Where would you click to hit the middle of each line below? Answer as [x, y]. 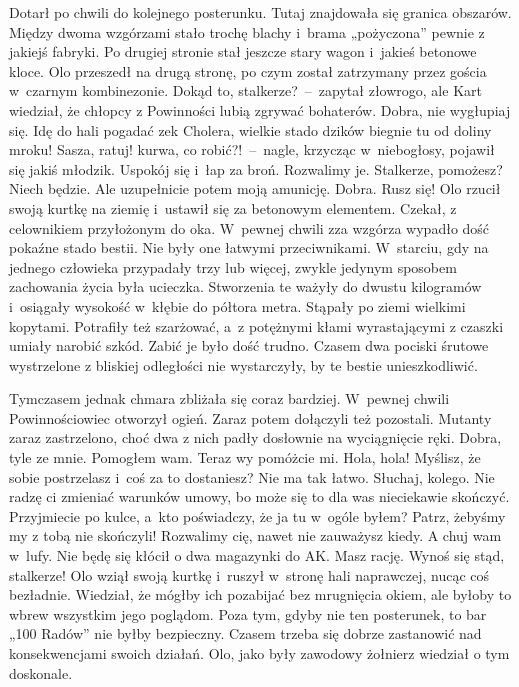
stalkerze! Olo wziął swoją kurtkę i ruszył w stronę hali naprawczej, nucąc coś [249, 574]
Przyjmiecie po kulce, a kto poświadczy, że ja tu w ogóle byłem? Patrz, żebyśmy [257, 515]
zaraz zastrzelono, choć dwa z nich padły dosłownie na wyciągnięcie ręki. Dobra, [255, 437]
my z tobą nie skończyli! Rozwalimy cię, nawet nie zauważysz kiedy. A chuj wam [255, 535]
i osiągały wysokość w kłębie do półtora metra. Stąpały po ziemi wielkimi [237, 305]
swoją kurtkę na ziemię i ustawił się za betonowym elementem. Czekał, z [233, 207]
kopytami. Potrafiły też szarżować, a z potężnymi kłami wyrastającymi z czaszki [256, 325]
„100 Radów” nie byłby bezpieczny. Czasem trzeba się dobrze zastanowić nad [245, 633]
